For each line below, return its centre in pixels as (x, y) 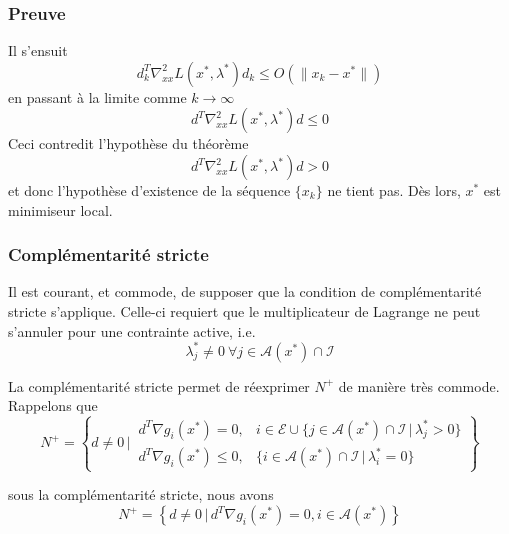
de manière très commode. (419, 385)
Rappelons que (53, 405)
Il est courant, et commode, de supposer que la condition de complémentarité (245, 291)
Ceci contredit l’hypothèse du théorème (128, 143)
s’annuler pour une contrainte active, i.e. (132, 330)
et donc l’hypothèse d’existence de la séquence (149, 190)
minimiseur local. (60, 209)
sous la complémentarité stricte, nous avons (141, 494)
